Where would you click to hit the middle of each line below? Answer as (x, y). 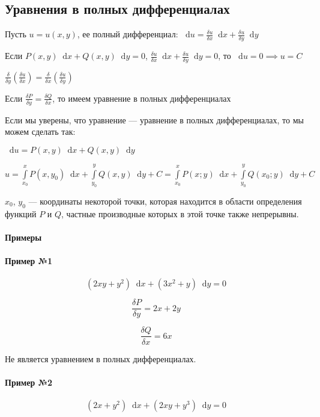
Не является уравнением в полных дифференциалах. (101, 358)
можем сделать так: (40, 131)
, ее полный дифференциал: (128, 34)
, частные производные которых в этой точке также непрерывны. (180, 213)
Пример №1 (29, 261)
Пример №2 (29, 382)
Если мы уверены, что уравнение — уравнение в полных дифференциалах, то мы (154, 119)
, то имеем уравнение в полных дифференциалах (142, 98)
